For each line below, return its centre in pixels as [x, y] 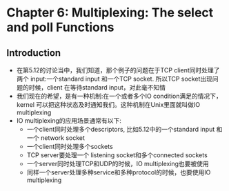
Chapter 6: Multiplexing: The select [110, 13]
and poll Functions [60, 27]
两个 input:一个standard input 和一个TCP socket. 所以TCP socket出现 [114, 79]
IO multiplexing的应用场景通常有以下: [69, 121]
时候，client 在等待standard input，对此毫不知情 [97, 87]
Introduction [34, 53]
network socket [63, 138]
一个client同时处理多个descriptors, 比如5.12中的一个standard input [121, 129]
